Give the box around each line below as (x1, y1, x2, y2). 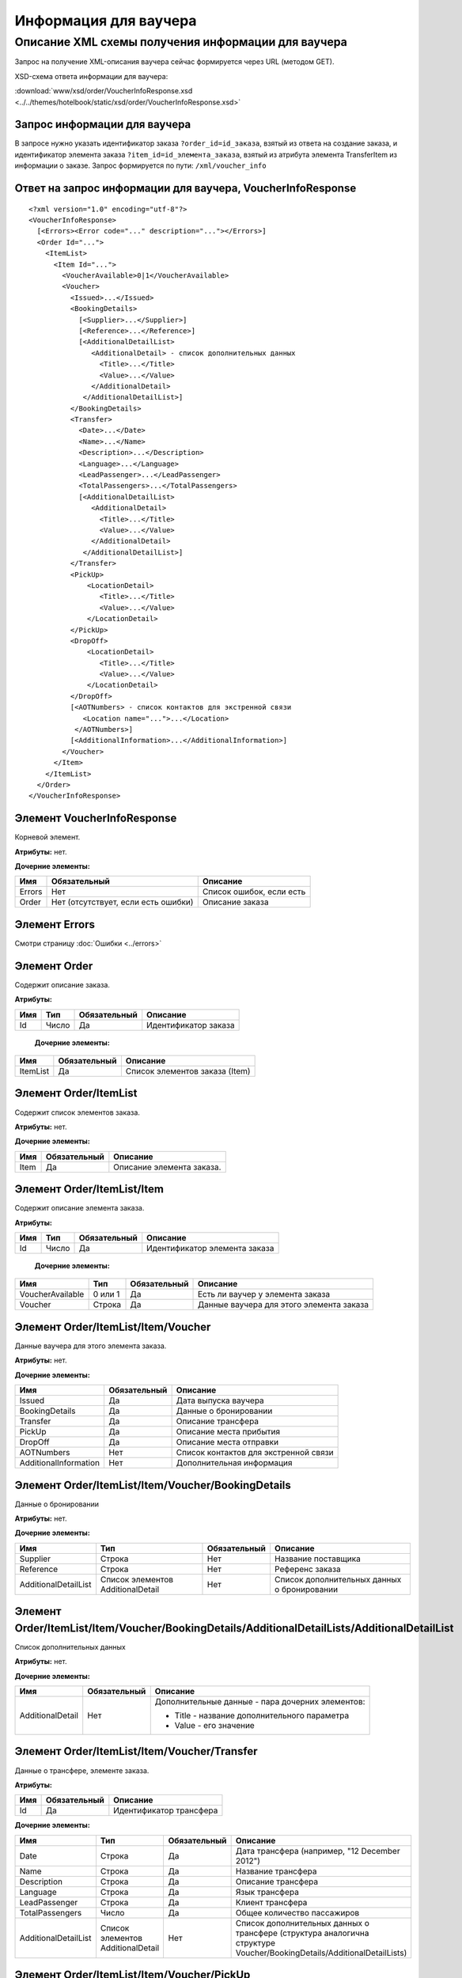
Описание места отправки (176, 1437, 279, 1448)
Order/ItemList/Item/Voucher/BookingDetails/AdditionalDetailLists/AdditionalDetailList (14, 1621, 454, 1635)
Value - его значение (174, 1720, 255, 1731)
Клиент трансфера (235, 1897, 308, 1908)
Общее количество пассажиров (235, 1907, 360, 1918)
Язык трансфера (235, 1886, 300, 1897)
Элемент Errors (14, 918, 95, 931)
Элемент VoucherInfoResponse (14, 812, 177, 825)
